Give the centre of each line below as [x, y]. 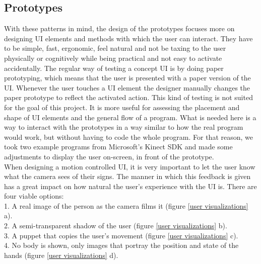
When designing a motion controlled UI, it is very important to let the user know [130, 166]
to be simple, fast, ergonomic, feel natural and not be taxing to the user [115, 48]
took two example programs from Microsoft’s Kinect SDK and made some [118, 147]
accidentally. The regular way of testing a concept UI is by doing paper [114, 68]
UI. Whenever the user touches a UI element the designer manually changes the [127, 87]
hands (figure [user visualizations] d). [61, 255]
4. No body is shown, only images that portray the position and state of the [121, 245]
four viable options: [34, 196]
